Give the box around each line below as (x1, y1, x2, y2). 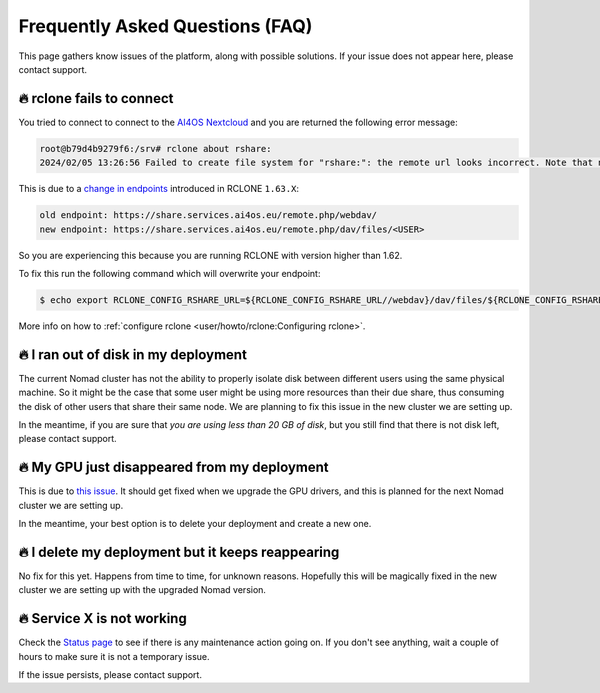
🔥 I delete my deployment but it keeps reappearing (18, 543, 340, 560)
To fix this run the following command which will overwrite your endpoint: (18, 267, 321, 279)
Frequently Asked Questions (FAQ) (18, 15, 313, 37)
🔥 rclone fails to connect (18, 90, 174, 107)
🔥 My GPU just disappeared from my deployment (18, 459, 329, 476)
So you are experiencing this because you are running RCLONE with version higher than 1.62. (18, 249, 403, 261)
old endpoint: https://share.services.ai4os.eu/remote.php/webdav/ (39, 210, 378, 221)
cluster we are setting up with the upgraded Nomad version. (18, 584, 267, 596)
